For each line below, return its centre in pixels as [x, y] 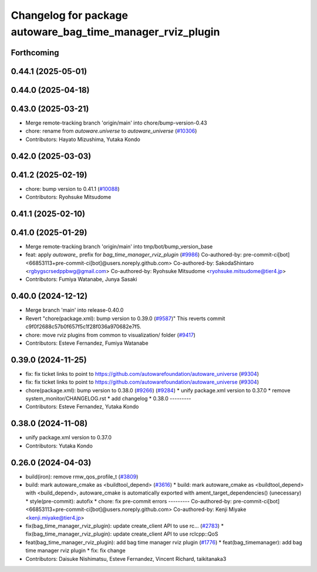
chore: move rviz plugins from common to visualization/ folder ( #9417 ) [111, 335]
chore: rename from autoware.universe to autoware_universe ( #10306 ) [111, 131]
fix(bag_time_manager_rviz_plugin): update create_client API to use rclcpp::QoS [122, 534]
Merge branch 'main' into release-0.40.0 [75, 310]
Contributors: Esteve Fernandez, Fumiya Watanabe [87, 343]
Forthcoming [35, 53]
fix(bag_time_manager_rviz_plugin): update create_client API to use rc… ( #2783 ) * [125, 526]
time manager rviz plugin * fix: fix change [75, 551]
